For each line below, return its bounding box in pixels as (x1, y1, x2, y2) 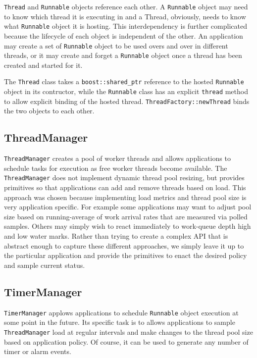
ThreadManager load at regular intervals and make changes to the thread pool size (4, 326, 253, 337)
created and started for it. (4, 59, 83, 70)
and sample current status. (4, 259, 85, 270)
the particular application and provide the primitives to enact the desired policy (4, 250, 247, 260)
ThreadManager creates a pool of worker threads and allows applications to (4, 153, 231, 163)
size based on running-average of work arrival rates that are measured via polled (4, 211, 248, 221)
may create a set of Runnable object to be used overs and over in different (4, 40, 228, 51)
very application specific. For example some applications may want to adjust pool (4, 202, 252, 212)
